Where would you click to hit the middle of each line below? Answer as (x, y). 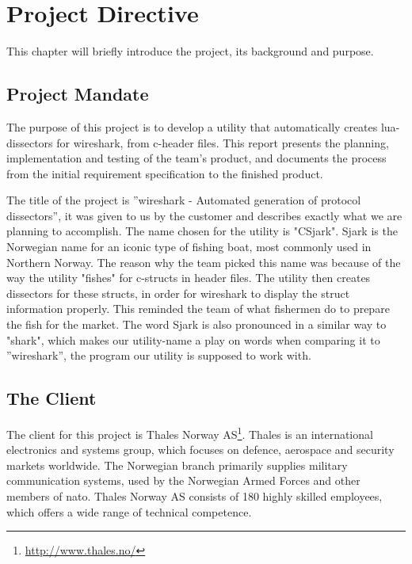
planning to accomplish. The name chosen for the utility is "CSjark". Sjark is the (202, 231)
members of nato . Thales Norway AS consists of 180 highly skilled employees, (195, 496)
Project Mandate (78, 94)
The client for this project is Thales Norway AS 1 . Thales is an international (190, 433)
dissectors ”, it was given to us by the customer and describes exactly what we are (204, 215)
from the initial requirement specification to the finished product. (165, 173)
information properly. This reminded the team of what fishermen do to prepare (198, 309)
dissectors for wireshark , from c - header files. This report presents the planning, (198, 142)
